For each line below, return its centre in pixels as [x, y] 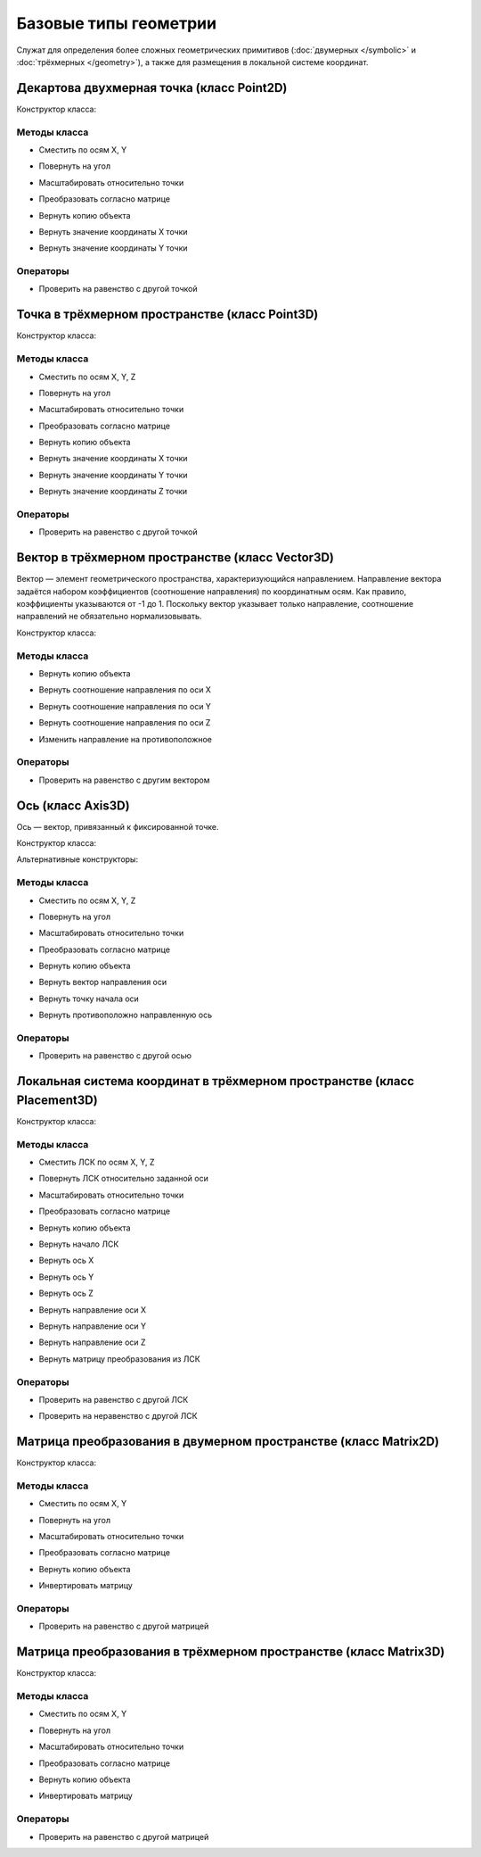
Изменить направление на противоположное [126, 739]
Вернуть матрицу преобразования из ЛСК [119, 1359]
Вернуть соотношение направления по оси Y [125, 706]
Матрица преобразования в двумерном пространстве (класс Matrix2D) [228, 1442]
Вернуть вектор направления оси [103, 982]
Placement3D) [57, 1100]
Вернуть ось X [66, 1260]
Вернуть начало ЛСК [79, 1244]
